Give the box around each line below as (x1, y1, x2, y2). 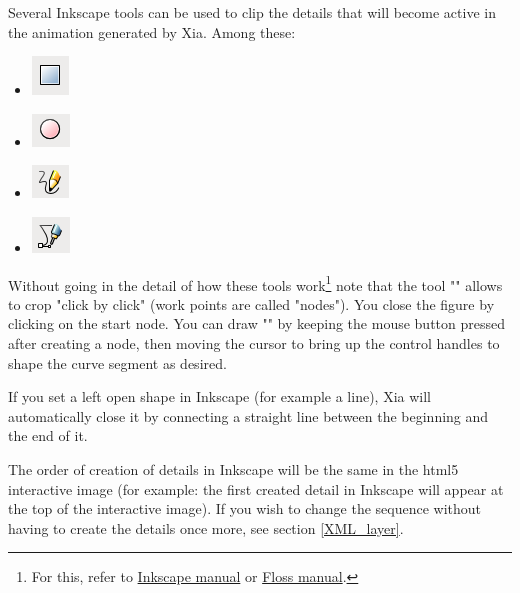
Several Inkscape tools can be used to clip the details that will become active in (8, 2, 496, 22)
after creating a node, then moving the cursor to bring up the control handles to (8, 333, 500, 353)
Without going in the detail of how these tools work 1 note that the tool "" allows (8, 271, 503, 295)
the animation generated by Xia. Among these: (8, 21, 296, 42)
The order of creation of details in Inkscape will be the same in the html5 (8, 458, 459, 479)
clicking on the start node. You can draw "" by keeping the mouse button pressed (8, 313, 505, 334)
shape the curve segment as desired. (8, 352, 227, 373)
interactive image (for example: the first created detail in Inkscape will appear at (8, 478, 504, 499)
